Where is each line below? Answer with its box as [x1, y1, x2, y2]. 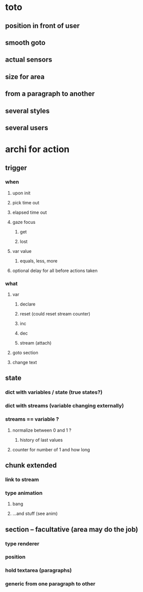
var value [12, 248, 32, 254]
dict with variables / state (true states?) [5, 389, 103, 396]
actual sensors [5, 56, 52, 64]
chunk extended [5, 461, 57, 470]
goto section [12, 350, 38, 356]
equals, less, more [19, 257, 58, 264]
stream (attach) [19, 340, 52, 346]
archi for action [5, 144, 70, 155]
